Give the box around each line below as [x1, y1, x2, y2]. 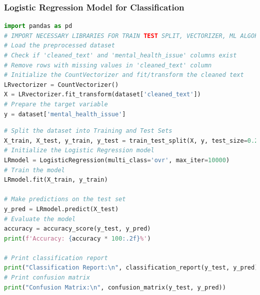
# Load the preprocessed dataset [4, 42, 115, 49]
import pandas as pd [4, 22, 72, 30]
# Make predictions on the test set [4, 196, 126, 203]
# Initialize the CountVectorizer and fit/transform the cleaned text [4, 71, 244, 79]
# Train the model [4, 166, 65, 174]
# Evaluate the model [4, 215, 76, 223]
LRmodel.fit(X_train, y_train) [4, 176, 108, 184]
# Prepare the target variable [4, 100, 108, 108]
